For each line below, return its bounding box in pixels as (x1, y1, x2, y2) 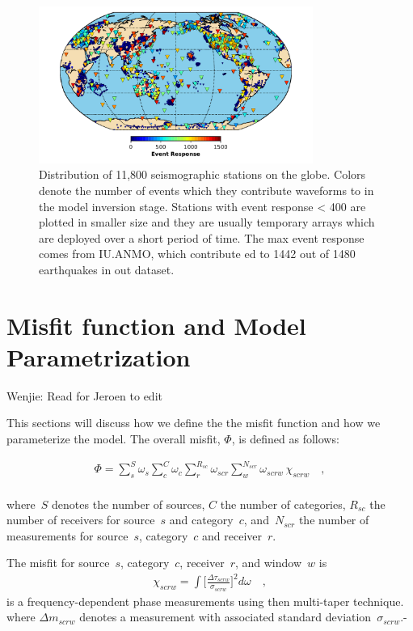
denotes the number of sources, (52, 495, 205, 512)
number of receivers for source (6, 511, 155, 528)
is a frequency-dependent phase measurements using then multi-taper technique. (6, 592, 404, 609)
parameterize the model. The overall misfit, (6, 430, 221, 447)
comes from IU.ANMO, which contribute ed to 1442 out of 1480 (39, 245, 356, 262)
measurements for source (6, 527, 129, 544)
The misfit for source (6, 554, 110, 571)
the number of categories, (220, 495, 346, 512)
